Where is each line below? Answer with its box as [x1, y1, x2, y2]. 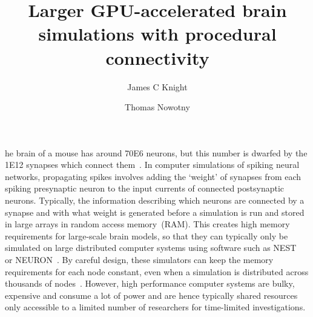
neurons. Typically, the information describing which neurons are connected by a [5, 194, 305, 207]
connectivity [105, 45, 209, 70]
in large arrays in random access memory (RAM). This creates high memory [5, 218, 290, 230]
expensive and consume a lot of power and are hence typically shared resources [5, 289, 298, 301]
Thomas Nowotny [125, 101, 190, 113]
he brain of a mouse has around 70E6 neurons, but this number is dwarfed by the [5, 146, 308, 159]
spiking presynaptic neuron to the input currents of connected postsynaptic [5, 182, 285, 195]
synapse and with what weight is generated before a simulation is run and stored [5, 205, 305, 218]
